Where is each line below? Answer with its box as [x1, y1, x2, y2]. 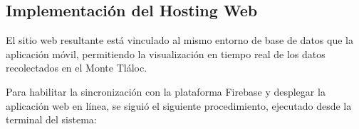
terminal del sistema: [6, 112, 97, 127]
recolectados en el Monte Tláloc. [6, 60, 147, 75]
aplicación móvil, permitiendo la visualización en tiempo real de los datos [6, 46, 326, 61]
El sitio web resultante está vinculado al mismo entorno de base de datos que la [6, 33, 353, 47]
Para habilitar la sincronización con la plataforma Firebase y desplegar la [6, 84, 326, 99]
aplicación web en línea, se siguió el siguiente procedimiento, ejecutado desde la [6, 98, 352, 113]
